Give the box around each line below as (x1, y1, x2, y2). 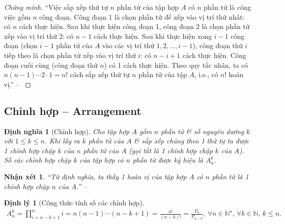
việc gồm (4, 11, 31, 22)
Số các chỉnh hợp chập (4, 155, 71, 165)
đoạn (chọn (4, 40, 38, 51)
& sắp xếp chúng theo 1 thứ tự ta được (134, 136, 249, 146)
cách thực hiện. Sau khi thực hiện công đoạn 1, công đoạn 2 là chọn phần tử (19, 21, 250, 31)
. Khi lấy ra (44, 136, 80, 146)
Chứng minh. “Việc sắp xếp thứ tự (4, 2, 108, 12)
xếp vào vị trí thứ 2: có (4, 30, 74, 41)
